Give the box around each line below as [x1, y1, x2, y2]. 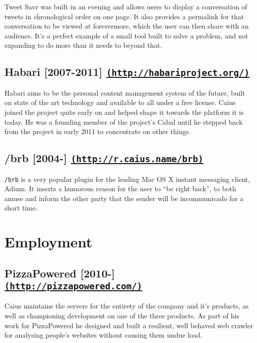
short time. [4, 203, 38, 213]
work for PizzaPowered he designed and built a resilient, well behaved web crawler [4, 320, 253, 330]
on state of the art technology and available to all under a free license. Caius [4, 97, 236, 107]
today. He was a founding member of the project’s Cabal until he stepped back [4, 116, 243, 127]
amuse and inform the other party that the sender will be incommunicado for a [4, 193, 244, 203]
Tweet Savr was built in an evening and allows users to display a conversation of [4, 1, 248, 11]
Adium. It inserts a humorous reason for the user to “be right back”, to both [4, 183, 236, 194]
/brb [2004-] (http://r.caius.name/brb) [4, 150, 204, 166]
